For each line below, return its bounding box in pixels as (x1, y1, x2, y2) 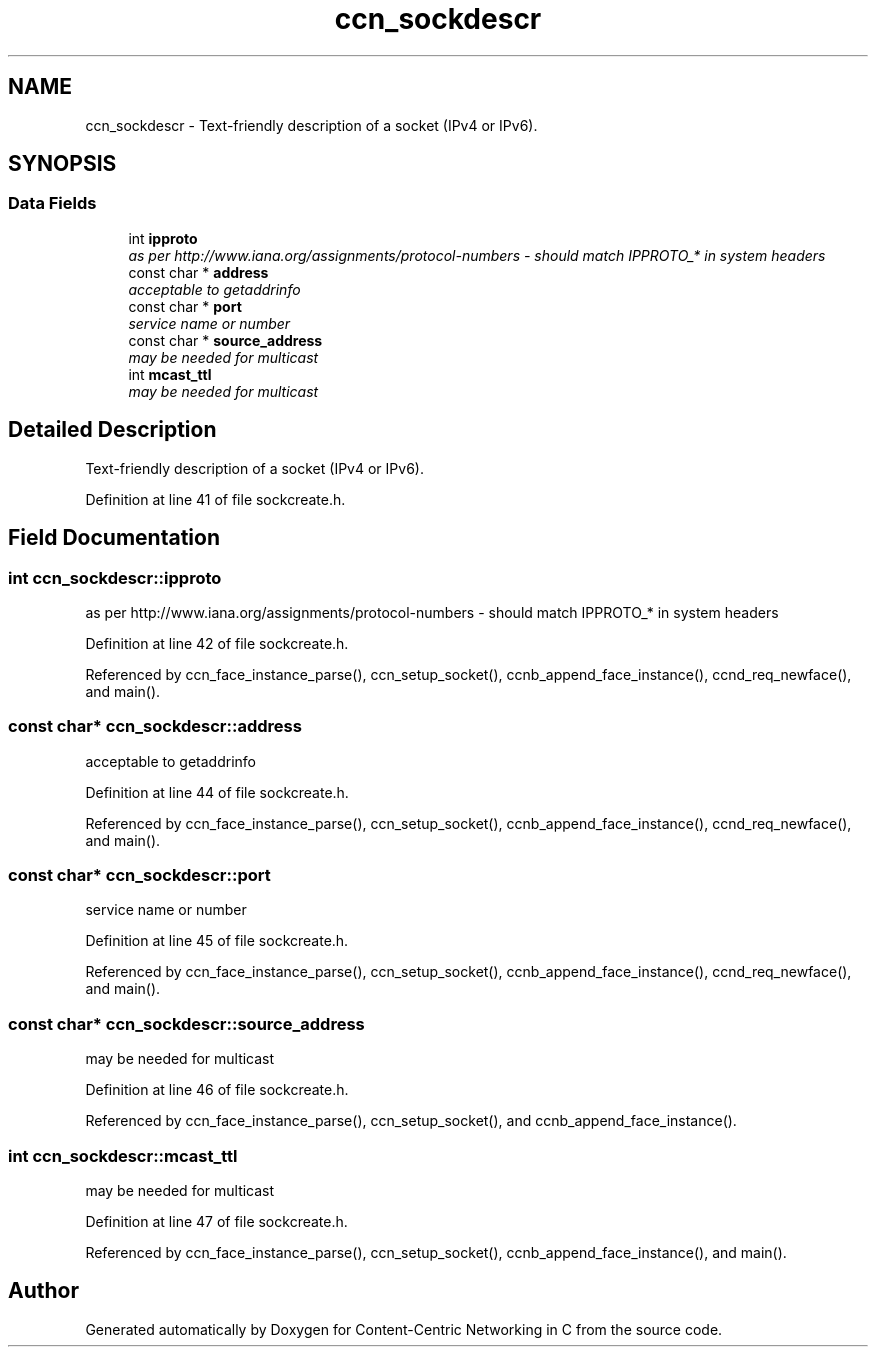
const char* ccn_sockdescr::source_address (8, 1013, 365, 1034)
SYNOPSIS (8, 151, 117, 177)
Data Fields (8, 193, 97, 214)
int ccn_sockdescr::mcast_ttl (8, 1145, 238, 1166)
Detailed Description (8, 417, 217, 443)
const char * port (128, 297, 242, 315)
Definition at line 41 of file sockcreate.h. (85, 490, 346, 508)
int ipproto (128, 229, 198, 247)
